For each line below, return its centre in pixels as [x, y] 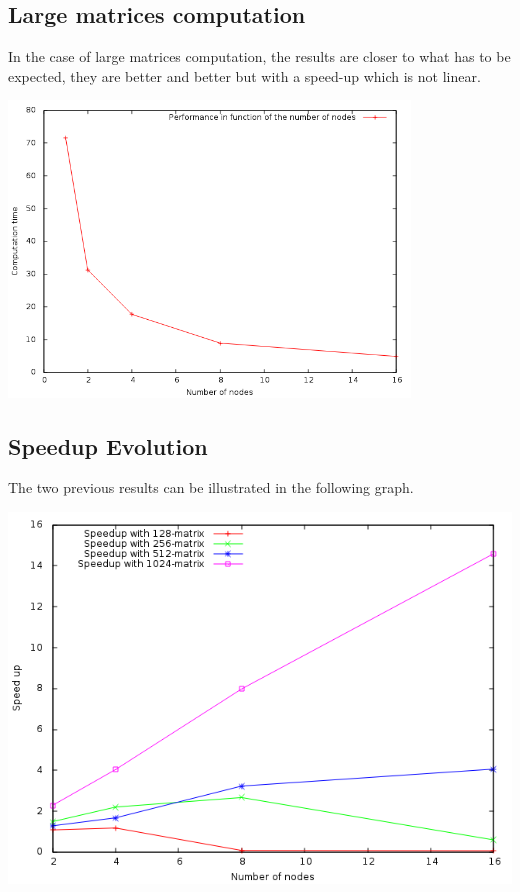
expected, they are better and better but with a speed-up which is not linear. [244, 75]
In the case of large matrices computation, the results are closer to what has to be [259, 56]
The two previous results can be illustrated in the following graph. [211, 487]
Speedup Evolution [108, 445]
